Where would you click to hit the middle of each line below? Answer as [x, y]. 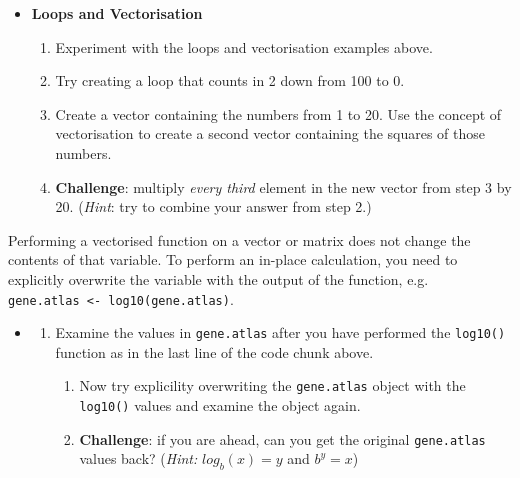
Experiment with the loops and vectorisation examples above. [244, 46]
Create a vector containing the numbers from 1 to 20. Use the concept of [278, 113]
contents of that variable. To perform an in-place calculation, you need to [233, 259]
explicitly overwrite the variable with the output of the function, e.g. [218, 278]
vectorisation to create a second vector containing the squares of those [270, 133]
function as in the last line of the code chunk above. [214, 351]
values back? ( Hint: [138, 458]
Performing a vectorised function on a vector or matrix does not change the [239, 239]
